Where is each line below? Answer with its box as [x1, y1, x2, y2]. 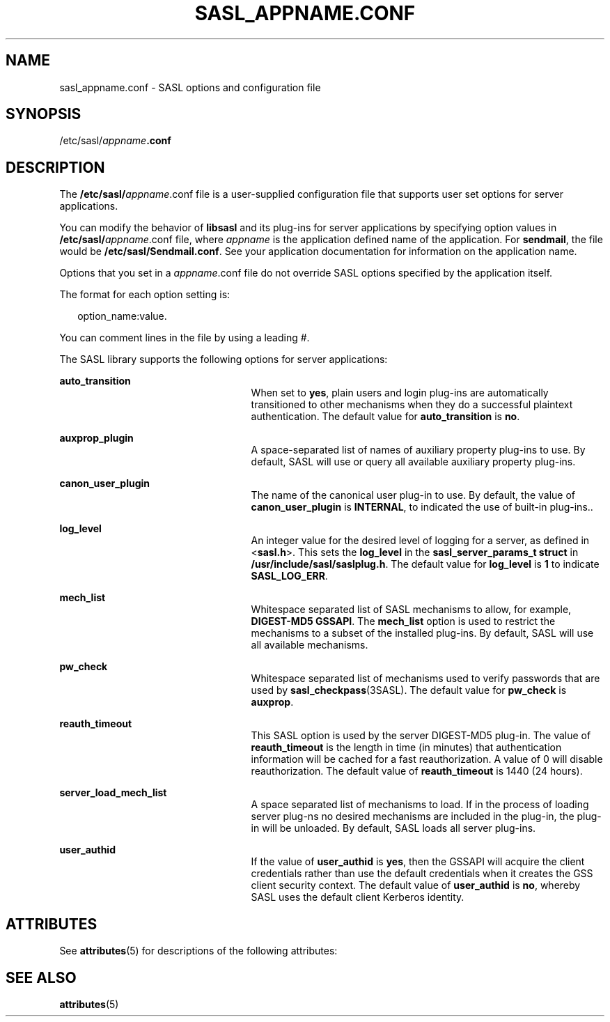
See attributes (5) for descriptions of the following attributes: [59, 945, 338, 957]
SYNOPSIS [6, 105, 81, 123]
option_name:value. [77, 310, 167, 323]
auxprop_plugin [59, 432, 134, 444]
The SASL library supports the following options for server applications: [59, 353, 388, 366]
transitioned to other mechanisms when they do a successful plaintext [251, 398, 573, 411]
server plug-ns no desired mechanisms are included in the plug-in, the [251, 810, 574, 823]
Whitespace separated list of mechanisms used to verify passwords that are [251, 672, 600, 685]
